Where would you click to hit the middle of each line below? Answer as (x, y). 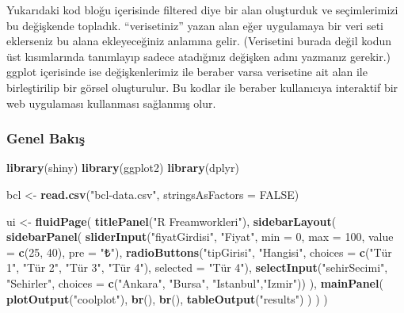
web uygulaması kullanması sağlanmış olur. (111, 103)
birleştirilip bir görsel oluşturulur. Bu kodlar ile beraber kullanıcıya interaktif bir (202, 87)
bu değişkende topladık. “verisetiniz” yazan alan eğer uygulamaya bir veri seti (195, 25)
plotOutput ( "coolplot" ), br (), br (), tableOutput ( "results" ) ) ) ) (167, 298)
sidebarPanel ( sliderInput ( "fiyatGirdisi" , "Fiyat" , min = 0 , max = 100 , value (200, 237)
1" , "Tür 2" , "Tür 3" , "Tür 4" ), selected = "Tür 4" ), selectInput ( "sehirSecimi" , (197, 267)
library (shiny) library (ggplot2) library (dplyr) (123, 168)
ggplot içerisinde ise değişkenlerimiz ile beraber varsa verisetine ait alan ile (187, 72)
